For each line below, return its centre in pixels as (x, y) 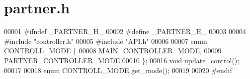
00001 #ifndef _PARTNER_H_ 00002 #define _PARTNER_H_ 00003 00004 (125, 31)
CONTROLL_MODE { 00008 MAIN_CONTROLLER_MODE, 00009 (113, 51)
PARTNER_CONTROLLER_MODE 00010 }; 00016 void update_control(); (122, 60)
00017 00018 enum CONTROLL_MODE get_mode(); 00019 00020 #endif (118, 70)
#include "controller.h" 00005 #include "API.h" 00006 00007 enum (106, 41)
